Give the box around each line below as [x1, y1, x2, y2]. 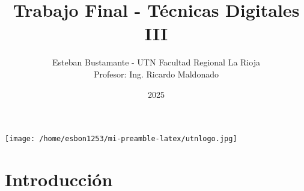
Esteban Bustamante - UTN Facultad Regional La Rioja [52, 56, 260, 68]
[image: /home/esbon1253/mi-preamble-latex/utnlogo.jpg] [5, 135, 237, 144]
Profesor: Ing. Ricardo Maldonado [94, 67, 219, 80]
